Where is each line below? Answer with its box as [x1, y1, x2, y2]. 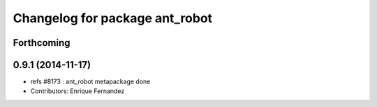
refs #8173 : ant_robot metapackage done [30, 77, 151, 86]
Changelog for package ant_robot [13, 10, 213, 26]
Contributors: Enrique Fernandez [30, 87, 125, 95]
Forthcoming [13, 37, 71, 49]
